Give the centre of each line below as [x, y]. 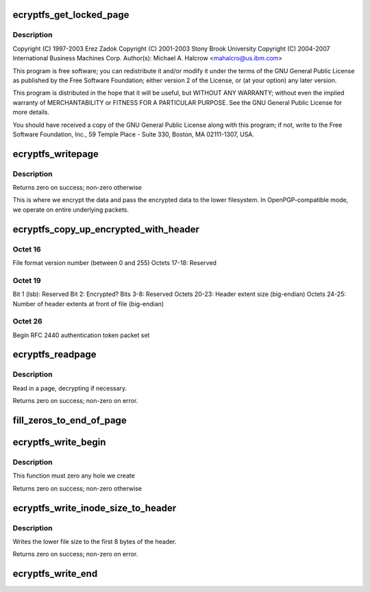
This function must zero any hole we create [74, 476]
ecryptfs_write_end [55, 574]
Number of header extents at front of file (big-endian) [88, 304]
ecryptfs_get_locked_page [71, 15]
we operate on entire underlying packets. [71, 210]
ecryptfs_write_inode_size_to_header [95, 508]
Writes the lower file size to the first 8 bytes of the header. [95, 541]
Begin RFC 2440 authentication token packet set [81, 335]
